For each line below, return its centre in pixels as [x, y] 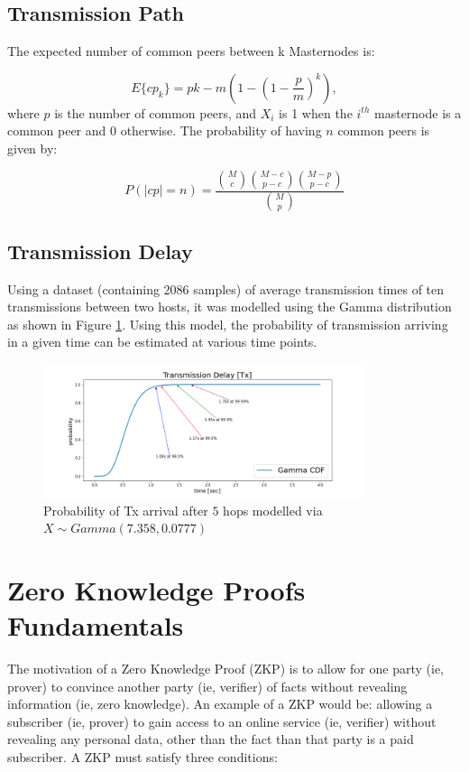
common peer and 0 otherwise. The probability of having [165, 130]
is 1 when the [316, 112]
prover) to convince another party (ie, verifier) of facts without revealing [207, 686]
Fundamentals [96, 625]
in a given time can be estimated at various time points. [162, 342]
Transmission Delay [100, 251]
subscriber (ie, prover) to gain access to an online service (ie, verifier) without [222, 721]
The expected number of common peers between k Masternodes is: [191, 51]
